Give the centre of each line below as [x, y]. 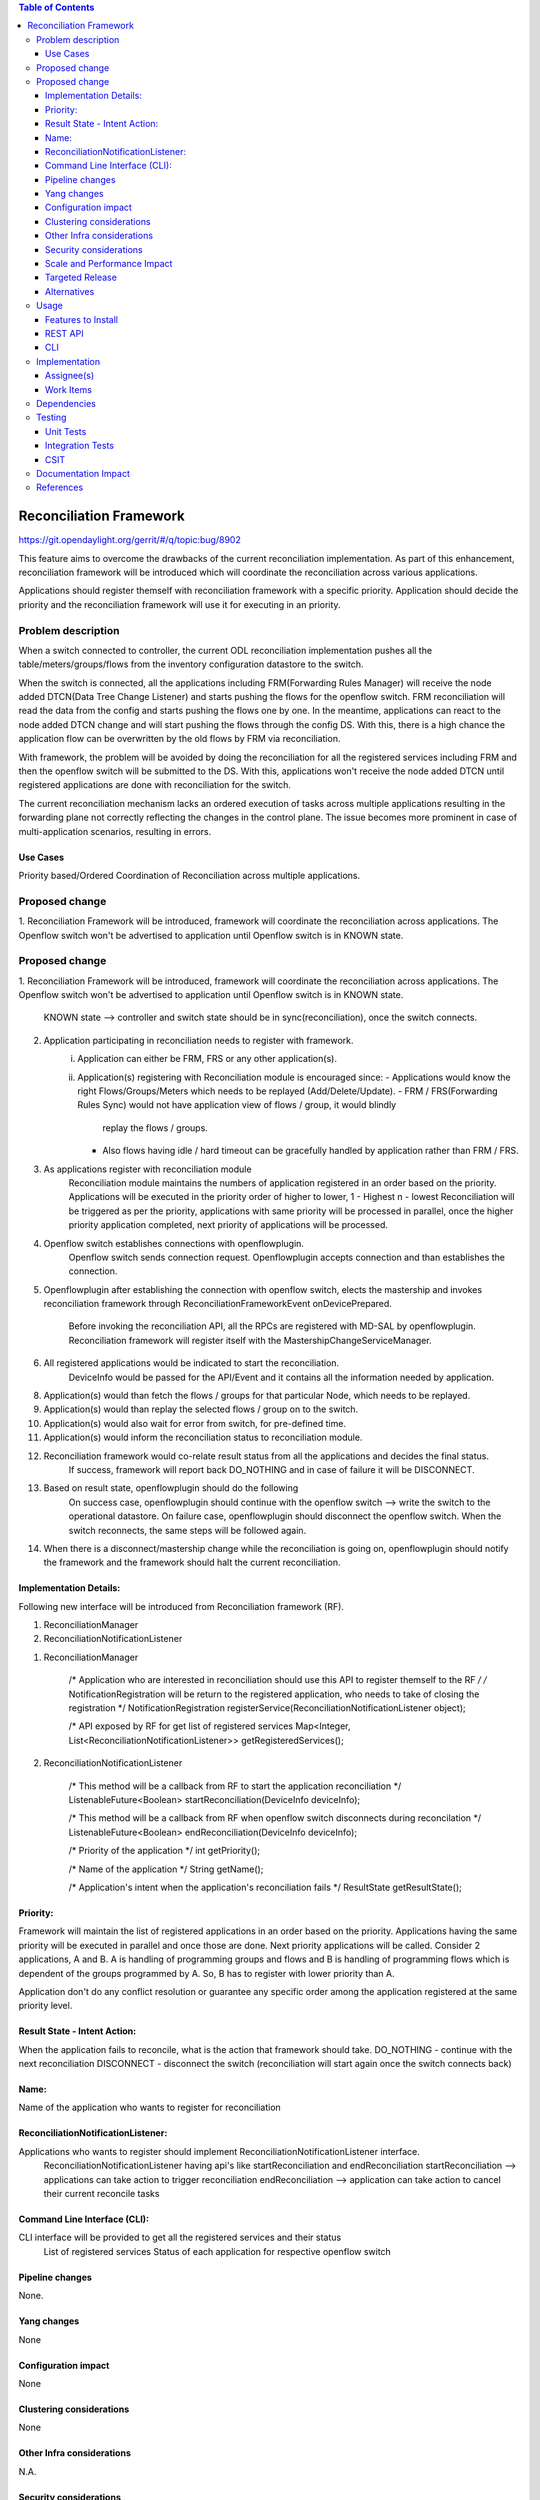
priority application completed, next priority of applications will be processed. [228, 1225]
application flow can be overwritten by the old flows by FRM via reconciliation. [179, 739]
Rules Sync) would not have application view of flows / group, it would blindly [237, 1105]
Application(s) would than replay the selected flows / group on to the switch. [201, 1409]
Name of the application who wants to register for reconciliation [150, 2107]
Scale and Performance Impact [109, 264]
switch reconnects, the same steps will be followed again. [187, 1530]
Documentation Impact [83, 473]
